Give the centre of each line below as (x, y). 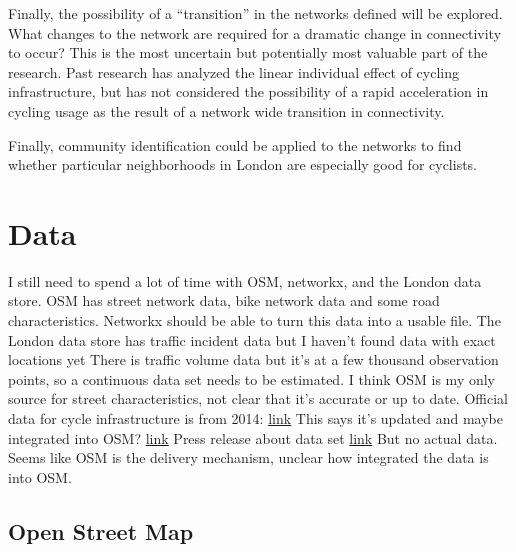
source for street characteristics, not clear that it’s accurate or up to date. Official (258, 398)
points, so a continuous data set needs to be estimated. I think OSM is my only (252, 378)
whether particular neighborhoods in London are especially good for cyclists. (243, 164)
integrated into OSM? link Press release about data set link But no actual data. (253, 437)
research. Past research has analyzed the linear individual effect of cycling (234, 71)
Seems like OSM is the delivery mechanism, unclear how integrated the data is (248, 457)
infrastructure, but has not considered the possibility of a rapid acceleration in (248, 91)
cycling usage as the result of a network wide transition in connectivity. (226, 110)
